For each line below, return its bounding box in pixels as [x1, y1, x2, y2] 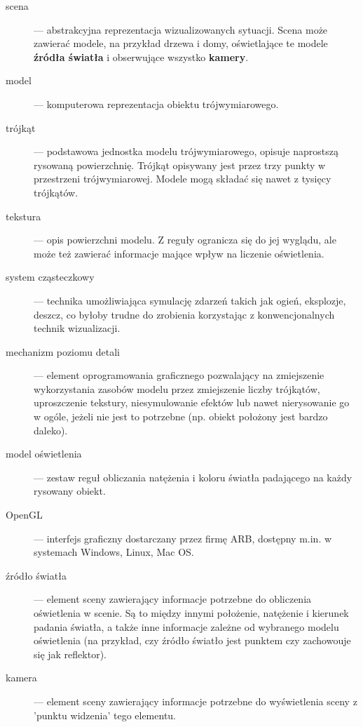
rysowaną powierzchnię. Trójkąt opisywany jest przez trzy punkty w [34, 157, 326, 172]
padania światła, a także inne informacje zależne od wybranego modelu [34, 619, 339, 634]
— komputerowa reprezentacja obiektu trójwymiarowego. [34, 96, 279, 111]
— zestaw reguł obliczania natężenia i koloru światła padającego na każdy [34, 469, 352, 484]
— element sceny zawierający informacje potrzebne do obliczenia [34, 592, 312, 606]
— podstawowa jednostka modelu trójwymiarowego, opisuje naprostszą [34, 144, 338, 159]
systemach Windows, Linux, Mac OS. [34, 545, 194, 559]
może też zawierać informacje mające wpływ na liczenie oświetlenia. [34, 246, 324, 260]
